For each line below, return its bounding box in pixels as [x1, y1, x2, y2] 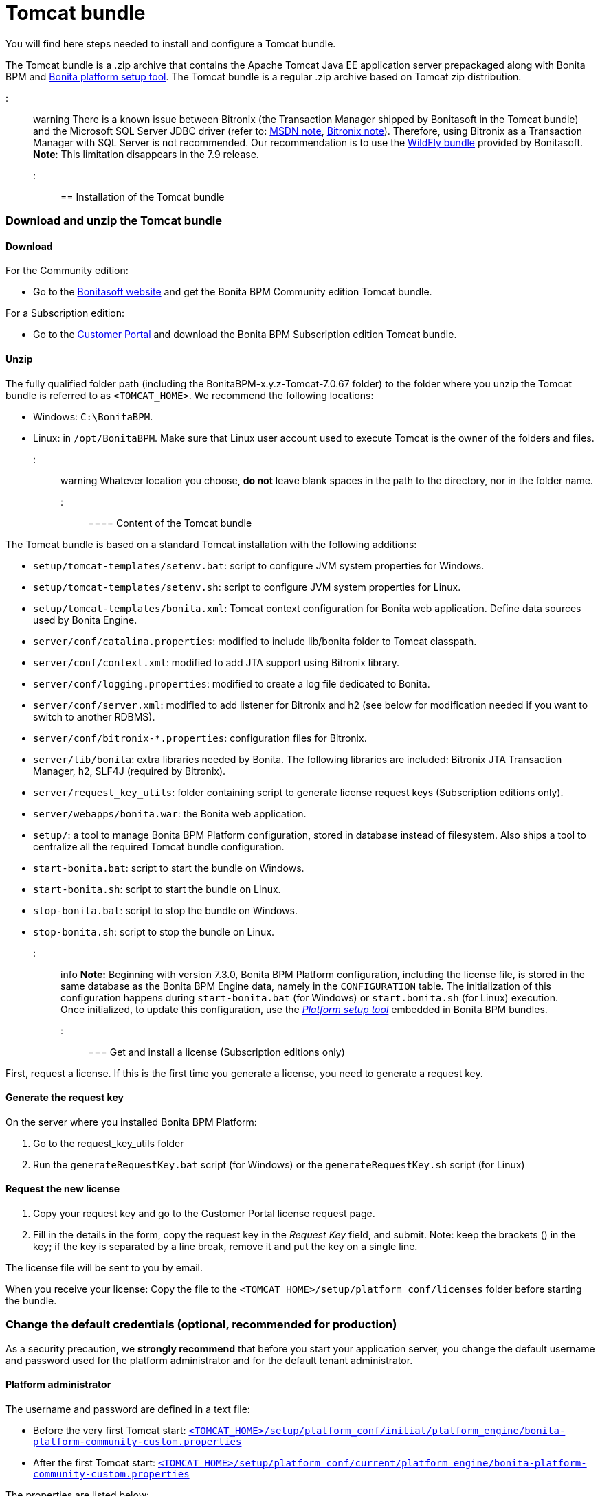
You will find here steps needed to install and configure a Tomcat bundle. [5, 37, 336, 49]
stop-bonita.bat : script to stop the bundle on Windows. [33, 904, 298, 916]
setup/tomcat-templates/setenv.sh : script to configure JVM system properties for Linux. [33, 580, 461, 593]
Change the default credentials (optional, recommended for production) [5, 1317, 397, 1332]
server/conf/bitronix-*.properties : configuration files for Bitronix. [33, 732, 367, 744]
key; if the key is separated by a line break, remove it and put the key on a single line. [33, 1240, 418, 1252]
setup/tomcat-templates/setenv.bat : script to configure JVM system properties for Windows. [33, 559, 485, 571]
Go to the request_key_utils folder [33, 1137, 184, 1149]
